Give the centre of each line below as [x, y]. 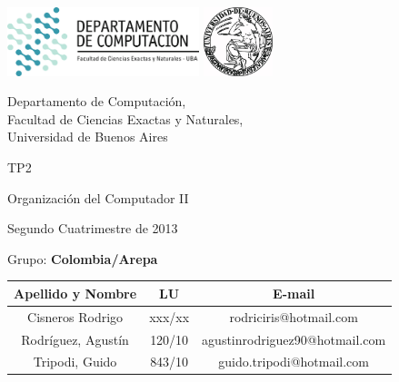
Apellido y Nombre [75, 293]
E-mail [294, 293]
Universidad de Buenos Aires [88, 137]
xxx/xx [170, 316]
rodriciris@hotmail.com [294, 316]
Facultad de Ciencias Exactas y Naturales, [125, 118]
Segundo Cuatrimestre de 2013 [93, 228]
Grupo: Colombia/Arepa [83, 258]
